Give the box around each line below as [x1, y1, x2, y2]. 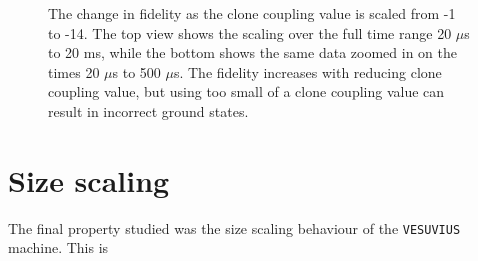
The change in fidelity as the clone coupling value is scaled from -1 [48, 3, 456, 23]
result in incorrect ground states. [48, 100, 249, 121]
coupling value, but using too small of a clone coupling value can [48, 81, 445, 102]
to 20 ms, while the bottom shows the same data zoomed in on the [48, 42, 457, 63]
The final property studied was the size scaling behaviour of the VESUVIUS [8, 217, 461, 238]
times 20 [48, 61, 100, 82]
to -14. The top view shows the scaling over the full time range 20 [48, 22, 452, 43]
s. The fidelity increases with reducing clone [173, 61, 442, 82]
